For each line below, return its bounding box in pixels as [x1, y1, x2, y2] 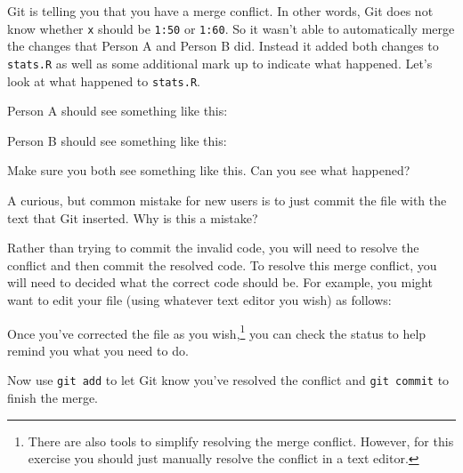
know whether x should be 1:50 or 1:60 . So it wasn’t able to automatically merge [7, 19, 455, 37]
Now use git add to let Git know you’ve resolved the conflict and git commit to [7, 371, 450, 389]
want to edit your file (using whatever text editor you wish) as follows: [7, 290, 392, 309]
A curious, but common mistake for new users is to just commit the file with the [7, 190, 447, 209]
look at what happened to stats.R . [7, 71, 200, 90]
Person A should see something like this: [7, 101, 228, 120]
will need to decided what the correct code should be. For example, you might [7, 273, 433, 292]
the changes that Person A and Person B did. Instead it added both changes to [7, 36, 439, 55]
